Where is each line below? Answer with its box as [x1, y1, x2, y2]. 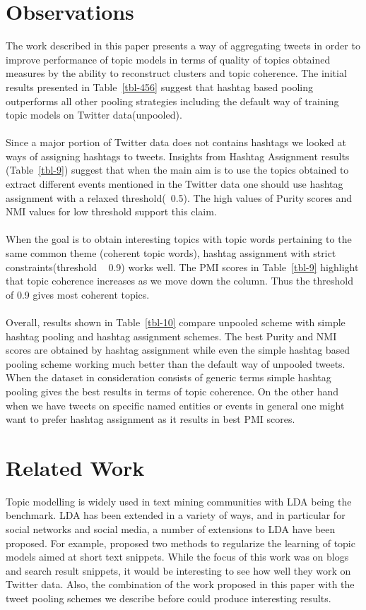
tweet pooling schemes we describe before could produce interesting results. [6, 591, 331, 606]
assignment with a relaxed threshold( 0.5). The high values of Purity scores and [6, 190, 353, 205]
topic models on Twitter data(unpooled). [6, 107, 182, 122]
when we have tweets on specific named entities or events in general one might [6, 397, 345, 412]
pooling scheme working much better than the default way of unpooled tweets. [6, 356, 346, 371]
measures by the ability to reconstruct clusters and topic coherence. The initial [6, 66, 347, 80]
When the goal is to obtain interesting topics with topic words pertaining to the [6, 232, 352, 246]
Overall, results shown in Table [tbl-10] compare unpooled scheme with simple [6, 315, 346, 329]
